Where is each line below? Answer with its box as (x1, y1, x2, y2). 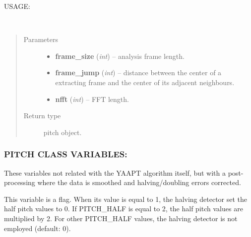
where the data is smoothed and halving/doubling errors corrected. (37, 177, 241, 188)
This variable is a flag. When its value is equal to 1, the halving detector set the (4, 193, 248, 204)
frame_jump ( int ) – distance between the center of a (55, 67, 222, 78)
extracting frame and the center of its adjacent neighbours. (55, 77, 235, 87)
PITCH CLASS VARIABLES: (4, 148, 127, 160)
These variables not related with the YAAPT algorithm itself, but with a (4, 167, 226, 178)
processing (4, 177, 35, 188)
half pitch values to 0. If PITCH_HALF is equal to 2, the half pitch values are (4, 203, 243, 214)
